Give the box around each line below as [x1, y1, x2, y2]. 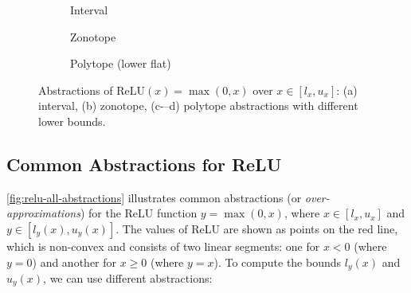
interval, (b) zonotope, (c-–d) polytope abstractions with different [38, 97, 358, 114]
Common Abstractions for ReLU [6, 151, 282, 176]
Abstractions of [38, 81, 113, 98]
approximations [6, 205, 80, 221]
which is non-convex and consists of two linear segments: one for [6, 237, 320, 254]
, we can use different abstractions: [43, 270, 213, 286]
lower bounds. [38, 112, 106, 129]
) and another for [32, 253, 117, 270]
